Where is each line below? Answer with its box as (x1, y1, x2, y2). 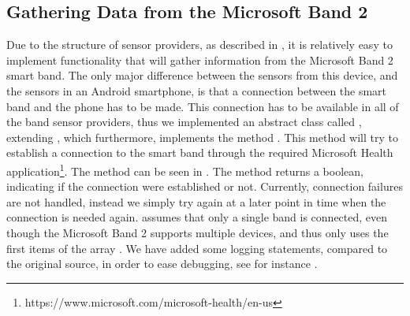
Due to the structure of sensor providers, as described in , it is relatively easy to (6, 36, 393, 53)
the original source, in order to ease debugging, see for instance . (6, 255, 318, 272)
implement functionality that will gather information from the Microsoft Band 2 (6, 51, 393, 68)
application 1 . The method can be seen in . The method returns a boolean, (6, 160, 363, 179)
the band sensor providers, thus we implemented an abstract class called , (6, 113, 362, 130)
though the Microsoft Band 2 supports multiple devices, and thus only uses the (6, 224, 389, 240)
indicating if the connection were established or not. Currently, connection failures (6, 178, 403, 195)
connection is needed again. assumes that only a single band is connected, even (6, 209, 388, 225)
